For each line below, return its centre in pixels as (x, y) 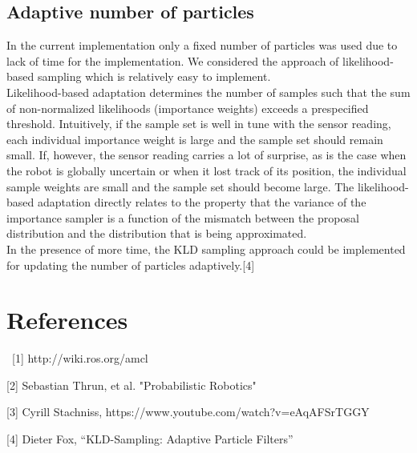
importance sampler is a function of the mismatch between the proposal (183, 217)
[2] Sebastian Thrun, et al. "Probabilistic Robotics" (132, 385)
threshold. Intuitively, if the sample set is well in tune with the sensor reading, (199, 124)
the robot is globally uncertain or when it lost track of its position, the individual (206, 170)
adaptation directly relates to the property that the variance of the (202, 202)
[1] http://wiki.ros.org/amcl (80, 358)
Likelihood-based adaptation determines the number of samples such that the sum (208, 92)
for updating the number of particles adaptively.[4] (131, 265)
